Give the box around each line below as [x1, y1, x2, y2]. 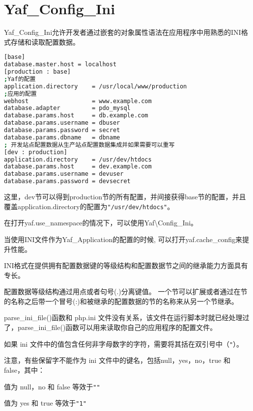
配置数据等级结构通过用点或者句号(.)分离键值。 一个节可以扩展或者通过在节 [4, 286, 248, 297]
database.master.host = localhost [4, 61, 117, 68]
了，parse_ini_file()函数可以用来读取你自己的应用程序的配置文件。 [4, 322, 217, 332]
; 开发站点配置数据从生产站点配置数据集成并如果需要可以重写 [4, 141, 175, 148]
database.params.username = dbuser [4, 119, 120, 127]
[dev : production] [4, 148, 67, 156]
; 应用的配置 [4, 90, 37, 97]
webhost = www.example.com [4, 97, 152, 105]
